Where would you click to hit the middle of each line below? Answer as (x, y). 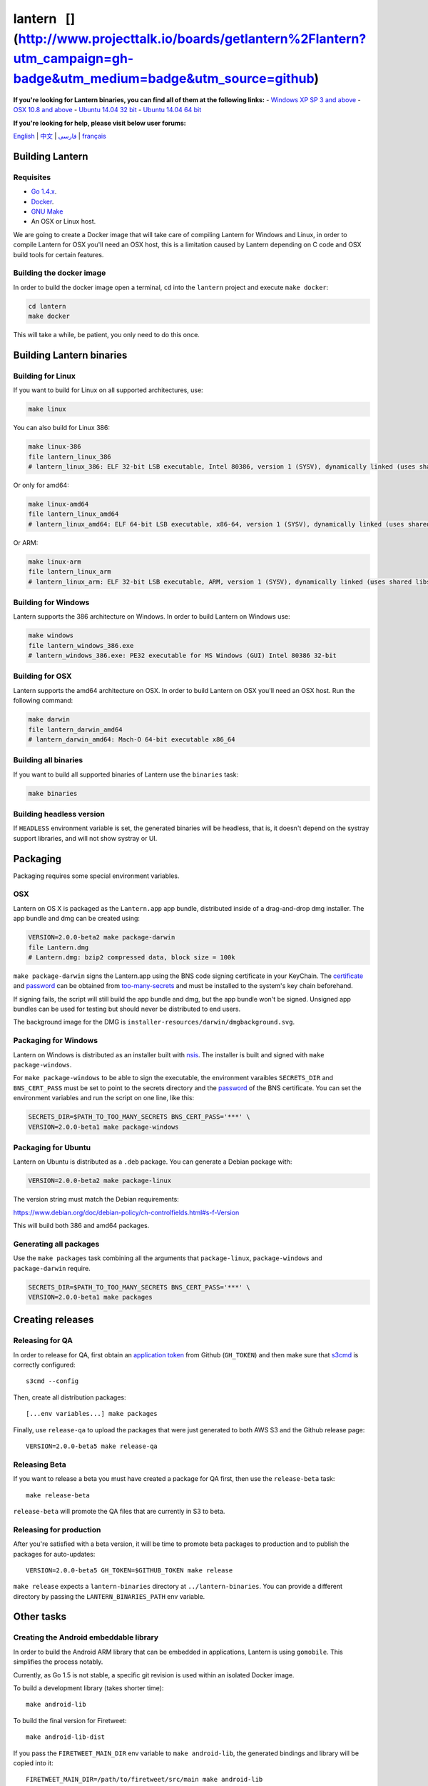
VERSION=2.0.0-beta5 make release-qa (92, 1446)
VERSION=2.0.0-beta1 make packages (90, 1297)
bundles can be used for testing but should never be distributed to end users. (127, 1009)
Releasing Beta (40, 1465)
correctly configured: (44, 1365)
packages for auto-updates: (54, 1554)
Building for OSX (42, 677)
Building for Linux (45, 376)
